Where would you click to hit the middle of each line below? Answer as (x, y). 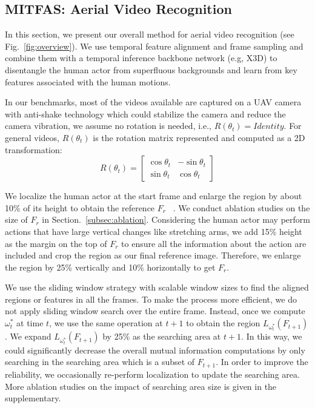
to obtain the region (223, 323)
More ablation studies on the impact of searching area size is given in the (141, 386)
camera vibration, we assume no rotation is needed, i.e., (108, 126)
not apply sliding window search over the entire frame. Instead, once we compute (155, 311)
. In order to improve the (262, 362)
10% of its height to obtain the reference (80, 207)
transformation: (34, 149)
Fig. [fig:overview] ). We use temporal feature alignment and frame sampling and (154, 46)
